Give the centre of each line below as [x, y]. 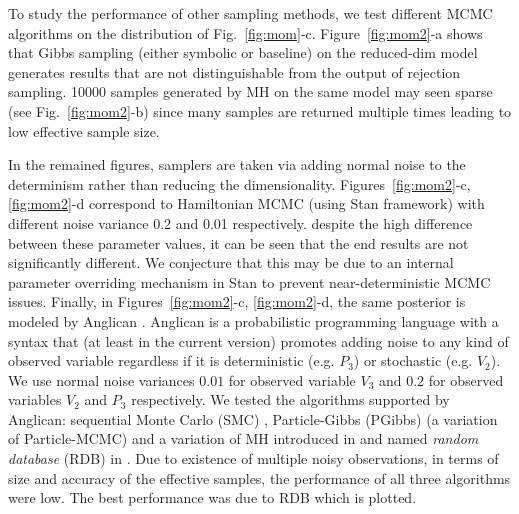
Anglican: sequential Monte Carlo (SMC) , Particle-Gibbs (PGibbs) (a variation [253, 418]
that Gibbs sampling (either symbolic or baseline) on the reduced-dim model [243, 52]
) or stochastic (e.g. [413, 360]
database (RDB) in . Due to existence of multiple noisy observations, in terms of [253, 458]
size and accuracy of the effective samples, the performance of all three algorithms [259, 477]
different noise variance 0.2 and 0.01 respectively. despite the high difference [240, 222]
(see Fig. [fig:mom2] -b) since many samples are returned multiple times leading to [260, 110]
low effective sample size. [84, 130]
